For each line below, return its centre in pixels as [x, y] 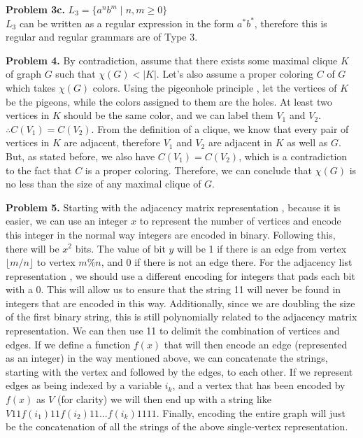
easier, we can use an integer [67, 221]
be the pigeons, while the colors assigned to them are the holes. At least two [169, 101]
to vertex [56, 262]
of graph [24, 74]
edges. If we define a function [68, 344]
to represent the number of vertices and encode [240, 221]
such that [76, 74]
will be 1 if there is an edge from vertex [262, 248]
